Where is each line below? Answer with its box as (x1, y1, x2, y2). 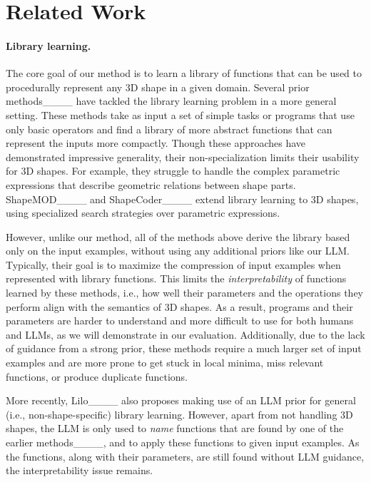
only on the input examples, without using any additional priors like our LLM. (6, 243, 350, 258)
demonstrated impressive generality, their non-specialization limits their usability (6, 149, 360, 164)
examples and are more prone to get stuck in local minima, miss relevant (6, 355, 324, 370)
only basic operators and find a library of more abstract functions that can (6, 121, 332, 136)
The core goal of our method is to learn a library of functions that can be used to (6, 66, 362, 81)
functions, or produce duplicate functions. (6, 369, 188, 384)
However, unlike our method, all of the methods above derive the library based (6, 229, 350, 244)
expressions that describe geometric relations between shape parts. (6, 177, 296, 192)
